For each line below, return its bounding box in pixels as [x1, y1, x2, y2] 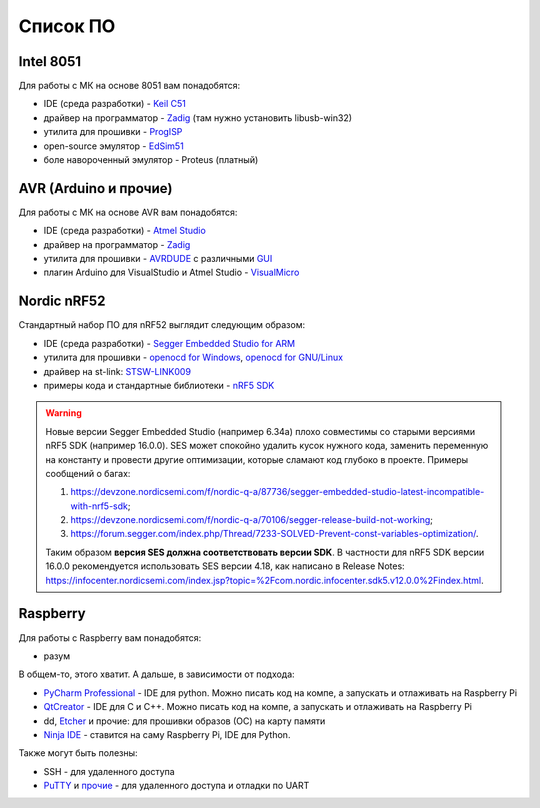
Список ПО [18, 15, 116, 37]
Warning [45, 407, 82, 419]
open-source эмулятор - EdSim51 [43, 140, 184, 152]
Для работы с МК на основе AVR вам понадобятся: [18, 206, 238, 218]
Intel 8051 [18, 53, 82, 70]
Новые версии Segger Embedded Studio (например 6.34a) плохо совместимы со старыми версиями [45, 425, 476, 437]
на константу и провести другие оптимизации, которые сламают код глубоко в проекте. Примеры [45, 453, 469, 465]
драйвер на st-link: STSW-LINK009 [43, 365, 192, 377]
